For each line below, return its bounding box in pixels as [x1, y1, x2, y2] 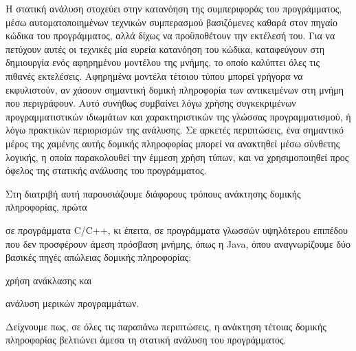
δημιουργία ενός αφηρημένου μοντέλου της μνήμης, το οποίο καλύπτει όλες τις [5, 55, 320, 70]
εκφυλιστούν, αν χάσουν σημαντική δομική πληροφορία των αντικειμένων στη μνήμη [5, 82, 344, 96]
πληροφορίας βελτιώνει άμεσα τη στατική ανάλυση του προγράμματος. [5, 332, 287, 347]
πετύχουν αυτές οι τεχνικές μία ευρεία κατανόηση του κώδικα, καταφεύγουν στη [5, 41, 325, 56]
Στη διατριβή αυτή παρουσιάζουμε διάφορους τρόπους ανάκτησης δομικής [5, 186, 301, 200]
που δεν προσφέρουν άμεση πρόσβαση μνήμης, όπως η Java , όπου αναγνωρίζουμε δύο [5, 236, 351, 251]
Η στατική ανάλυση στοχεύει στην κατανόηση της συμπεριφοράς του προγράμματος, [5, 1, 342, 15]
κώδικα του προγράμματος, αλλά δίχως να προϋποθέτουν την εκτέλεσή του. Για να [5, 28, 335, 43]
